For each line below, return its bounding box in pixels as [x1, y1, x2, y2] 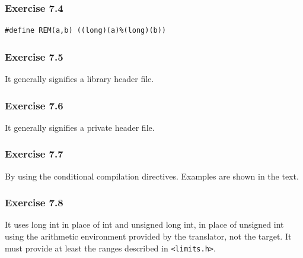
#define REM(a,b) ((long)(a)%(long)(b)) [5, 26, 167, 35]
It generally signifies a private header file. [5, 121, 155, 133]
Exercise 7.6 [5, 97, 63, 112]
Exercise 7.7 [5, 146, 63, 161]
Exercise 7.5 [5, 49, 63, 64]
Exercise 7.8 [5, 195, 63, 210]
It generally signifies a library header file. [5, 73, 154, 85]
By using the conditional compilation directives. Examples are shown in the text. [5, 169, 299, 182]
